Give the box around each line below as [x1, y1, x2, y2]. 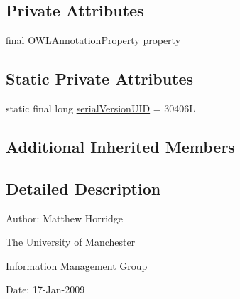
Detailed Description [6, 177, 161, 199]
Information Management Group [6, 258, 148, 273]
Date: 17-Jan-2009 [6, 282, 85, 297]
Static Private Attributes [6, 67, 194, 89]
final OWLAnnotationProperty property [6, 33, 181, 48]
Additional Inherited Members [6, 135, 235, 157]
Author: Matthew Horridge [6, 210, 124, 225]
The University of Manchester [6, 234, 136, 249]
